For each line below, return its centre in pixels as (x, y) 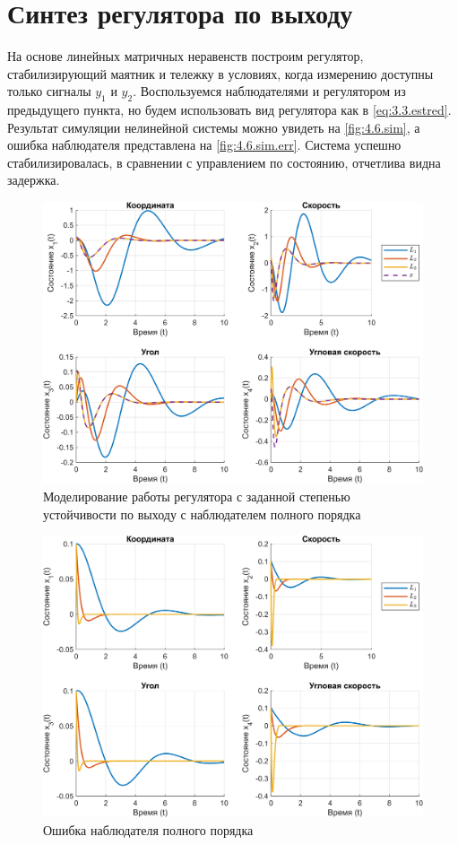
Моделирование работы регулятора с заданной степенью (197, 496)
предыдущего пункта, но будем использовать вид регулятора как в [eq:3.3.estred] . (229, 110)
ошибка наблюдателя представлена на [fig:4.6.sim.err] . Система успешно (204, 145)
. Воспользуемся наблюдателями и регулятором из (269, 91)
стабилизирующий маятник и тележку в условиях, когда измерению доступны (220, 73)
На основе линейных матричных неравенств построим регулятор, (186, 56)
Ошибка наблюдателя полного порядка (148, 829)
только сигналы (49, 91)
